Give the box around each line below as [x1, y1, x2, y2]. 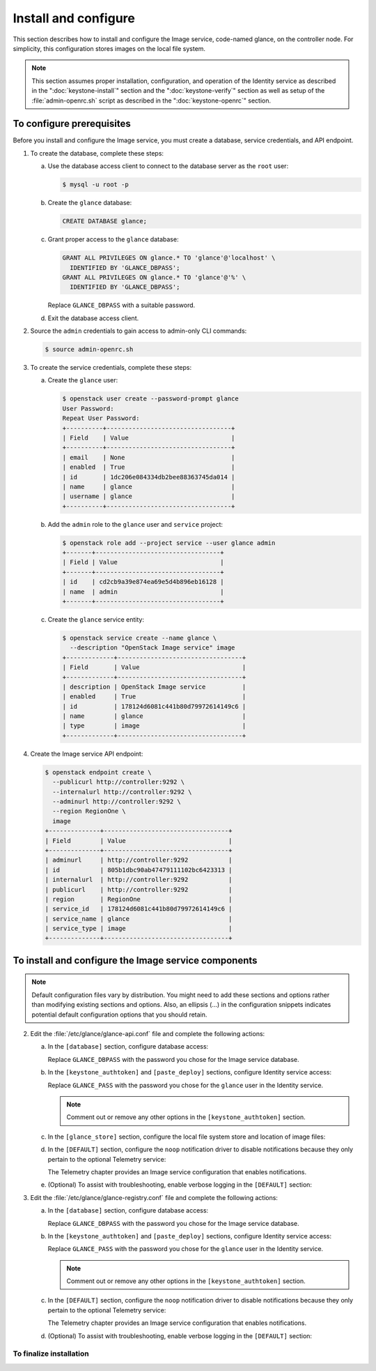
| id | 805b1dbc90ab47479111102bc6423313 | [45, 866, 233, 874]
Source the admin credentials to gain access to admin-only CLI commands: [30, 327, 247, 335]
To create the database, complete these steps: [30, 149, 164, 157]
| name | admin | [62, 587, 224, 596]
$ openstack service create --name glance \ [62, 634, 217, 642]
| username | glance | [62, 493, 235, 500]
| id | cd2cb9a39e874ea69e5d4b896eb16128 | [62, 578, 224, 586]
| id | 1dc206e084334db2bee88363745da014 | [62, 473, 235, 481]
